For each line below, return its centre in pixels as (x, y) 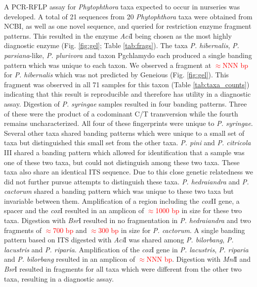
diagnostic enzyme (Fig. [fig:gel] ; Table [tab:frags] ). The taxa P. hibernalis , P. (122, 45)
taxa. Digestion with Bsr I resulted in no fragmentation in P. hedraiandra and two (128, 220)
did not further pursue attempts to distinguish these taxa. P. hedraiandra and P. (127, 181)
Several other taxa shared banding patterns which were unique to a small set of (124, 133)
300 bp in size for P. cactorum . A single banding (171, 230)
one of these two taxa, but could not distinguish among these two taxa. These (122, 162)
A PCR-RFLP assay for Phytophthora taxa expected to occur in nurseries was (122, 6)
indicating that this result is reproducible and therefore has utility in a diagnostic (128, 94)
